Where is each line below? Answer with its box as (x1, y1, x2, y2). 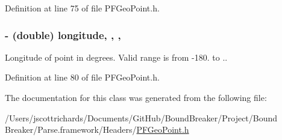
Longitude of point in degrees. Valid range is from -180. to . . (5, 50, 228, 63)
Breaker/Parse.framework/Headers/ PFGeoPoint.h (5, 123, 189, 136)
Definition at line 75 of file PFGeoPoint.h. (5, 2, 160, 14)
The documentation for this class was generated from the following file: (5, 91, 267, 103)
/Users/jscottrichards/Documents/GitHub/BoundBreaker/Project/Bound (5, 111, 278, 124)
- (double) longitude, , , (5, 27, 121, 42)
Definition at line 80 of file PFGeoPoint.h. (5, 71, 160, 84)
